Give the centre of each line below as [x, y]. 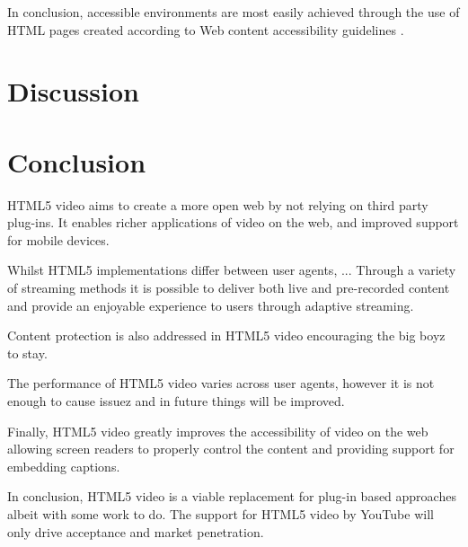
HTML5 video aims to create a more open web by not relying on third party [218, 204]
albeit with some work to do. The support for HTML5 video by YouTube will [221, 514]
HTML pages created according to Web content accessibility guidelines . [206, 29]
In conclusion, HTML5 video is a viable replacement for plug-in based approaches [232, 496]
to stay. [27, 353]
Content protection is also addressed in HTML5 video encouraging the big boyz [226, 335]
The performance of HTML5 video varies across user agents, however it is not [221, 383]
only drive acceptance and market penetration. [136, 531]
